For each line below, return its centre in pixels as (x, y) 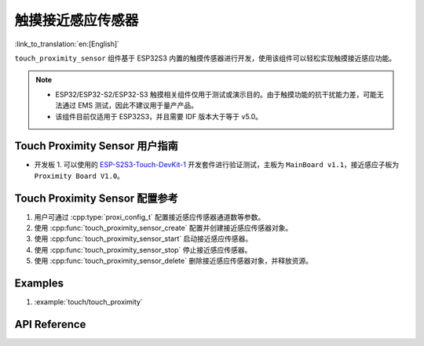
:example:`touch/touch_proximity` (88, 302)
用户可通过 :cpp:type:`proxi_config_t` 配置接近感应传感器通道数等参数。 (150, 217)
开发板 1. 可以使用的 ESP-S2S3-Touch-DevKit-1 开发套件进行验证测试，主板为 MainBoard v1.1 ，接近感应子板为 (217, 165)
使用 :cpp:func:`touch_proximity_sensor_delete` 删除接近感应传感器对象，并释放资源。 (174, 261)
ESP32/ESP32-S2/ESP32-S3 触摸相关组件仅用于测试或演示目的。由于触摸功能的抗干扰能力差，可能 (216, 94)
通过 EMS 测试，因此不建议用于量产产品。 (130, 105)
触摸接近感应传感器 (77, 20)
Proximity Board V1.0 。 (79, 176)
